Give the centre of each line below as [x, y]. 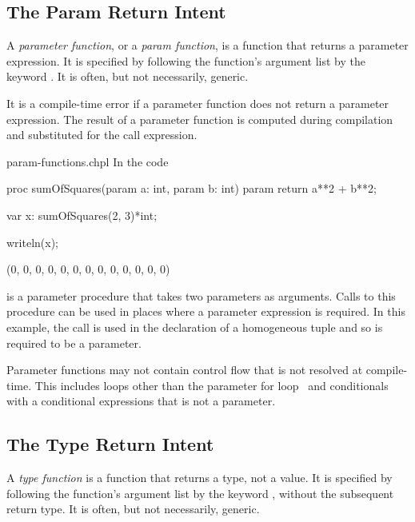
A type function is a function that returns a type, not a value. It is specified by [200, 478]
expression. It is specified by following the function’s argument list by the [186, 60]
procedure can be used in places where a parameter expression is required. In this [206, 311]
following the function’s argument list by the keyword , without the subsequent [200, 493]
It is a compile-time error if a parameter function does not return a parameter [198, 103]
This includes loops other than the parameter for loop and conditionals [211, 385]
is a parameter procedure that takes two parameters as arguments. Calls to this [201, 295]
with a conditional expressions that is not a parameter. [141, 401]
